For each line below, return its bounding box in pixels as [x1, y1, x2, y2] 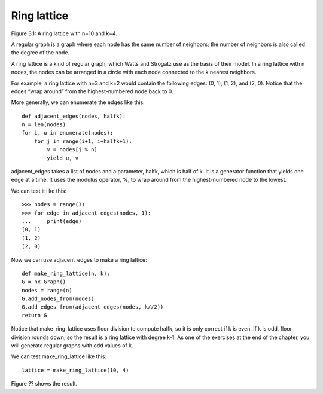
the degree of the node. [11, 49, 70, 56]
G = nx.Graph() [22, 279, 66, 285]
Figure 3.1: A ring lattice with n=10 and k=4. [11, 30, 118, 37]
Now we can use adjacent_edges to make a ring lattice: [11, 256, 148, 263]
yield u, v [47, 154, 79, 161]
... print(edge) [22, 218, 82, 224]
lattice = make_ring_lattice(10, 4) [22, 366, 129, 374]
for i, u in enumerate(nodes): [22, 129, 114, 136]
